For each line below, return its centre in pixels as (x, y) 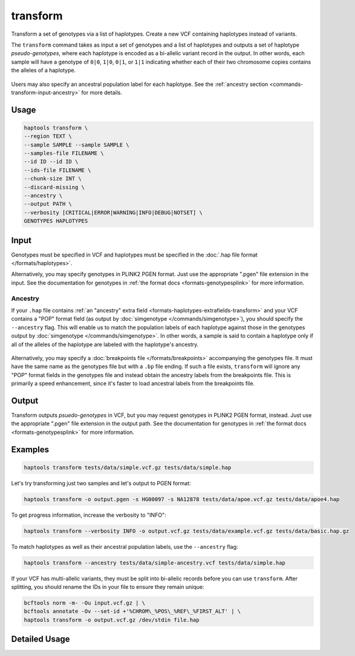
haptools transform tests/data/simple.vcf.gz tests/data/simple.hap (128, 467)
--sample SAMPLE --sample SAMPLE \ (77, 145)
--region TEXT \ (48, 136)
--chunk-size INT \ (53, 179)
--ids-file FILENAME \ (57, 170)
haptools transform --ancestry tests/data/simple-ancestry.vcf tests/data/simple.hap (155, 563)
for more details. (102, 92)
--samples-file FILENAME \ (64, 153)
